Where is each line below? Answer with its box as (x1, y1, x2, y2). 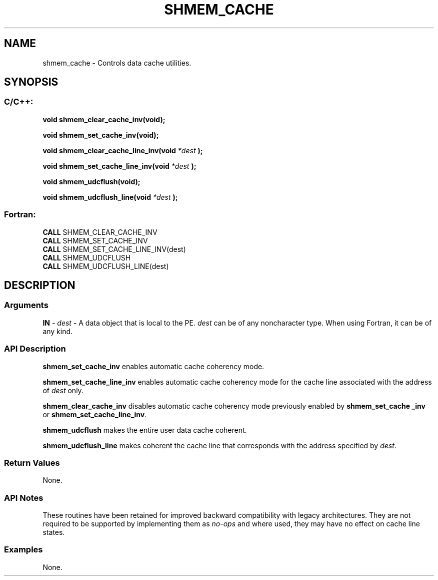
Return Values (4, 457, 60, 468)
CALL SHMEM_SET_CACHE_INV (42, 236, 148, 245)
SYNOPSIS (4, 76, 58, 89)
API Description (4, 344, 66, 354)
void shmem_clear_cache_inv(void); (42, 115, 165, 124)
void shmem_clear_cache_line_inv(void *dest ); (42, 146, 203, 155)
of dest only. (42, 386, 83, 395)
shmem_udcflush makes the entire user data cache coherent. (42, 425, 247, 434)
